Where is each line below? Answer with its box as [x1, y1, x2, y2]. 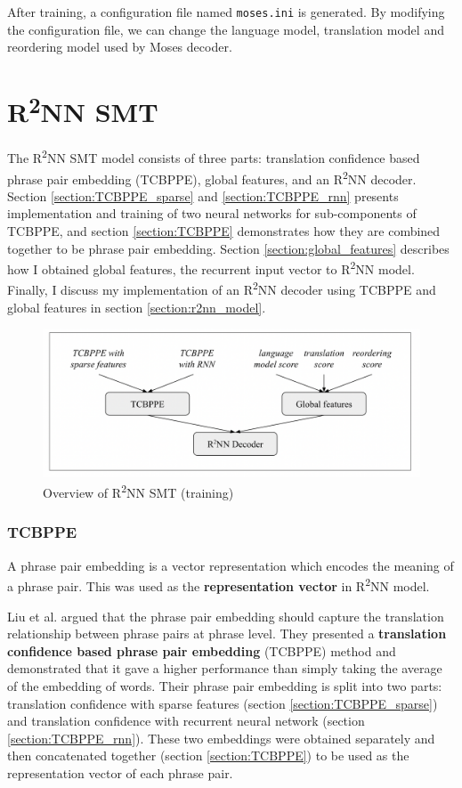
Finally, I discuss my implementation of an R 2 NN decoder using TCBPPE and [7, 278, 436, 299]
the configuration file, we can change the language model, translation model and [7, 20, 444, 38]
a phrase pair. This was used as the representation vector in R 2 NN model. [7, 574, 430, 596]
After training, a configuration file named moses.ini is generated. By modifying [7, 3, 445, 20]
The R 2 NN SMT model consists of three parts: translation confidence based [7, 146, 420, 167]
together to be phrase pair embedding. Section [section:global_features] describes [7, 239, 450, 257]
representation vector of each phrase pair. [7, 763, 233, 782]
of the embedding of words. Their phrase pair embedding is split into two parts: [7, 677, 442, 695]
